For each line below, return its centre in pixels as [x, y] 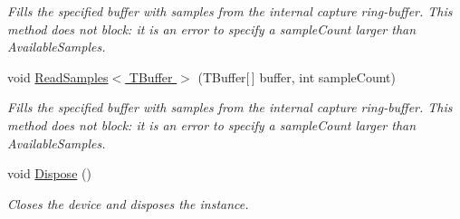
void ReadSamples [58, 76]
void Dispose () [49, 173]
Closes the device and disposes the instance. [128, 203]
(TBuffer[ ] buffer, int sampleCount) [297, 76]
